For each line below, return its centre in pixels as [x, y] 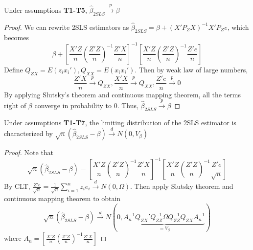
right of [15, 105]
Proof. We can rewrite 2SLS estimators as [67, 27]
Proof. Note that [29, 152]
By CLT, [17, 186]
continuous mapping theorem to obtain [62, 198]
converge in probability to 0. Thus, [86, 105]
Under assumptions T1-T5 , [46, 10]
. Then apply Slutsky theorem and [182, 186]
